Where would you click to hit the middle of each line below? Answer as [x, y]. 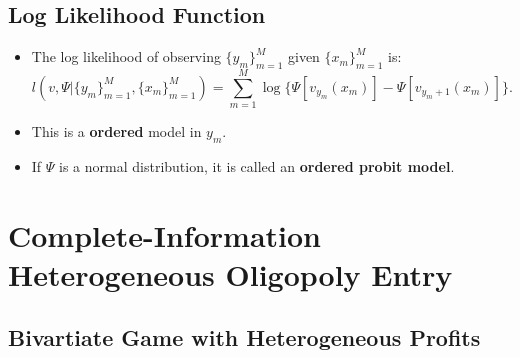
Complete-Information [164, 234]
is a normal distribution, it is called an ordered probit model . [257, 165]
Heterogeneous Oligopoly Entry [230, 273]
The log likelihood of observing [126, 56]
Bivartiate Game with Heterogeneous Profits [244, 337]
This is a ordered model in [116, 131]
